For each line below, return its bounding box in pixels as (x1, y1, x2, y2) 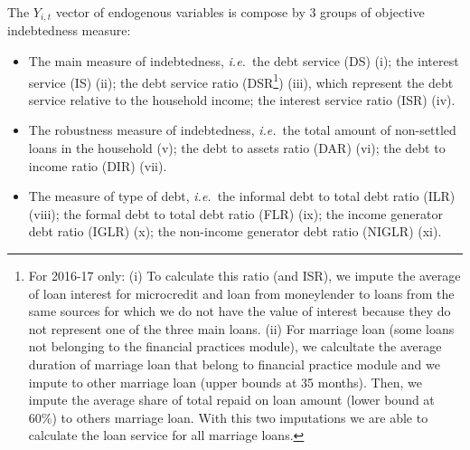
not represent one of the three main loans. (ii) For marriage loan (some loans (28, 319, 455, 338)
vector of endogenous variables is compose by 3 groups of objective (55, 3, 425, 21)
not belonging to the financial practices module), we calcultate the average (28, 337, 442, 356)
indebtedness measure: (7, 21, 131, 40)
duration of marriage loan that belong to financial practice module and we (28, 355, 440, 374)
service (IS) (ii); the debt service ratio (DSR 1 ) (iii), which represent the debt (28, 70, 454, 91)
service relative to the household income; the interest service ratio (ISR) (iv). (28, 90, 456, 109)
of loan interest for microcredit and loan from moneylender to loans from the (28, 283, 455, 302)
